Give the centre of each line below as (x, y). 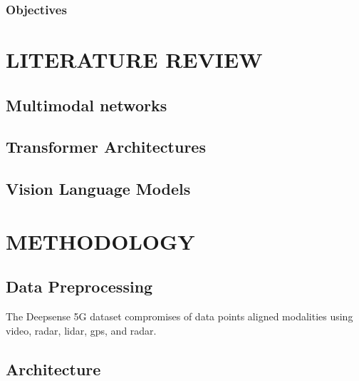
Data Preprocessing (79, 286)
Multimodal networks (87, 105)
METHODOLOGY (100, 241)
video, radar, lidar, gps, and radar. (81, 330)
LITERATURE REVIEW (134, 60)
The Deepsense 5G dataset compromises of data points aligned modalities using (179, 316)
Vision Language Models (98, 189)
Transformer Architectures (106, 147)
